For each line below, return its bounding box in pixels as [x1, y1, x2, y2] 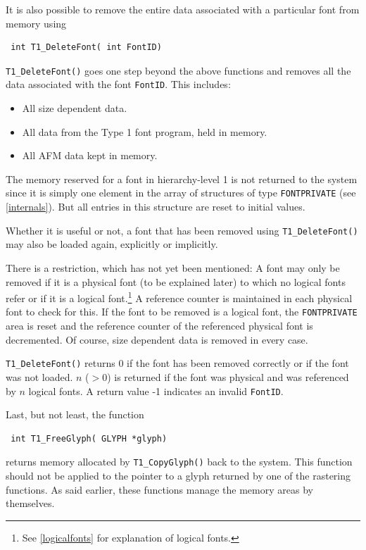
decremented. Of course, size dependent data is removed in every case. [6, 332, 308, 346]
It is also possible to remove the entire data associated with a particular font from [6, 2, 360, 16]
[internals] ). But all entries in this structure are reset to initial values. [6, 199, 305, 214]
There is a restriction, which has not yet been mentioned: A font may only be [6, 260, 340, 275]
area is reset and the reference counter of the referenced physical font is [6, 318, 313, 333]
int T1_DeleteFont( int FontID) [11, 42, 162, 53]
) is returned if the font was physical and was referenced [107, 369, 349, 384]
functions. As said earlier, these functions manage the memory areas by [6, 482, 313, 496]
